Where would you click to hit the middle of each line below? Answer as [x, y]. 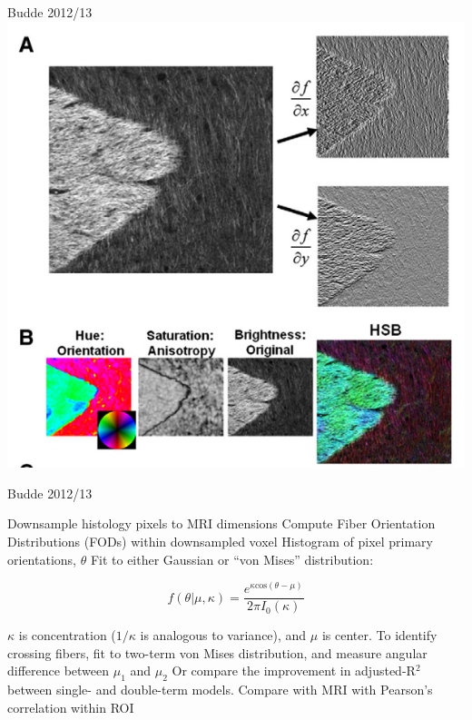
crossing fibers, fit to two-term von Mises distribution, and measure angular [217, 652]
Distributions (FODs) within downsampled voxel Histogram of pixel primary [220, 541]
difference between [59, 671]
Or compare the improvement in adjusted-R [294, 671]
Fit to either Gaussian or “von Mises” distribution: [232, 559]
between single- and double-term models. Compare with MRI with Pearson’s [220, 690]
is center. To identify [379, 635]
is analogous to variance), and [223, 635]
